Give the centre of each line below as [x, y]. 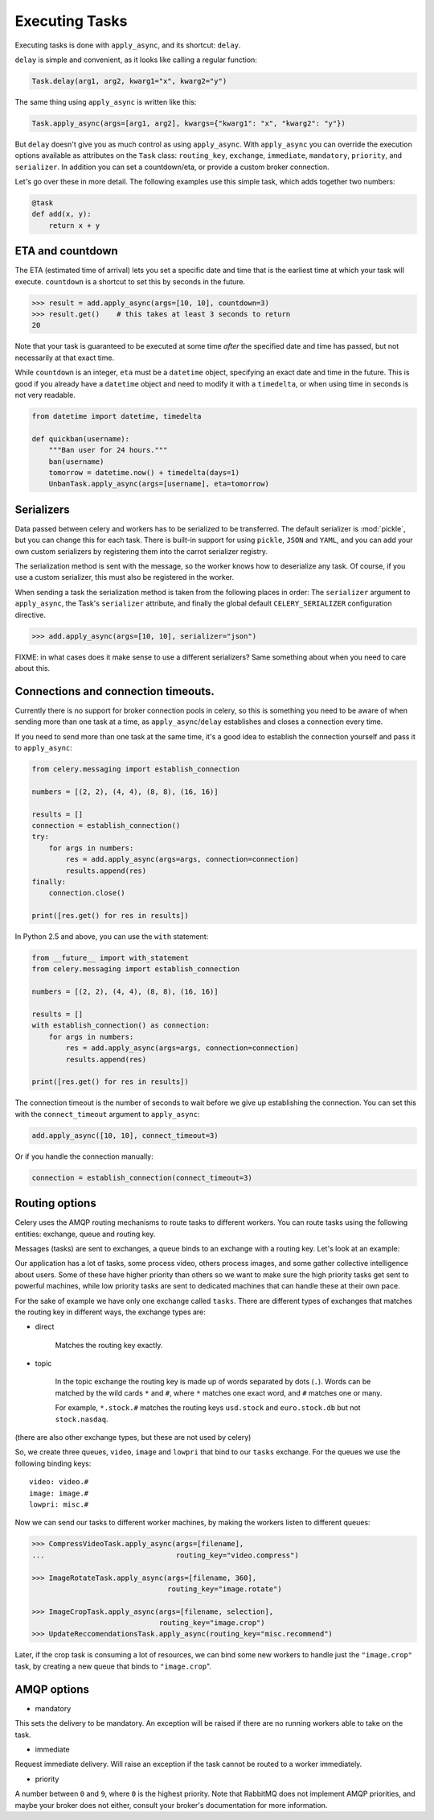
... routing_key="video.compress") [165, 1555]
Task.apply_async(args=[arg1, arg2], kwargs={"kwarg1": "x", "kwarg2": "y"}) [188, 123]
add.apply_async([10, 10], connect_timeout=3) [125, 1135]
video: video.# [59, 1482]
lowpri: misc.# [59, 1504]
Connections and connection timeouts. [115, 691]
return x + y [74, 225]
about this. [33, 668]
